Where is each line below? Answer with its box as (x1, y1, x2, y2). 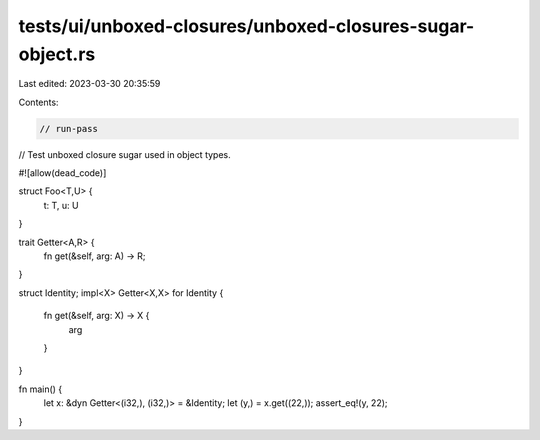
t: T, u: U (43, 199, 79, 211)
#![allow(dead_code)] (18, 167, 107, 179)
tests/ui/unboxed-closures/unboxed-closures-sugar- (18, 15, 475, 37)
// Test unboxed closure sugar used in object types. (18, 148, 232, 160)
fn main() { (18, 383, 63, 395)
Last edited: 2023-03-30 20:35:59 (18, 78, 161, 90)
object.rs (18, 43, 96, 65)
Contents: (18, 96, 59, 108)
